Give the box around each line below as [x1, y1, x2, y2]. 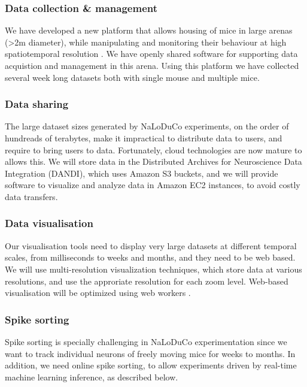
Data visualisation [5, 216, 93, 231]
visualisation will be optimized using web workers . [5, 286, 191, 299]
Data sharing [5, 96, 69, 111]
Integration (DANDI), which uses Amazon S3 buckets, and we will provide [5, 167, 278, 179]
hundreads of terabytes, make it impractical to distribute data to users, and [5, 132, 282, 144]
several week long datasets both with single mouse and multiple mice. [5, 71, 260, 83]
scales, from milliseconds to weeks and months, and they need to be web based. [5, 251, 296, 264]
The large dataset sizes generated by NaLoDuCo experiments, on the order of [5, 120, 289, 132]
